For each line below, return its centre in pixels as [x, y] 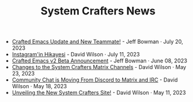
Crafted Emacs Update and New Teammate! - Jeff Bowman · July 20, [97, 42]
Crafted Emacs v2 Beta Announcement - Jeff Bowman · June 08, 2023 [100, 61]
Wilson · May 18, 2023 [39, 86]
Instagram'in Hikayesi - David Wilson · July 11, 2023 [76, 55]
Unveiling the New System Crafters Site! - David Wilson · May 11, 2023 [99, 93]
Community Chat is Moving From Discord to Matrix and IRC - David [95, 80]
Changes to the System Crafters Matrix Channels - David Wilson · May [99, 67]
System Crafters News [98, 11]
